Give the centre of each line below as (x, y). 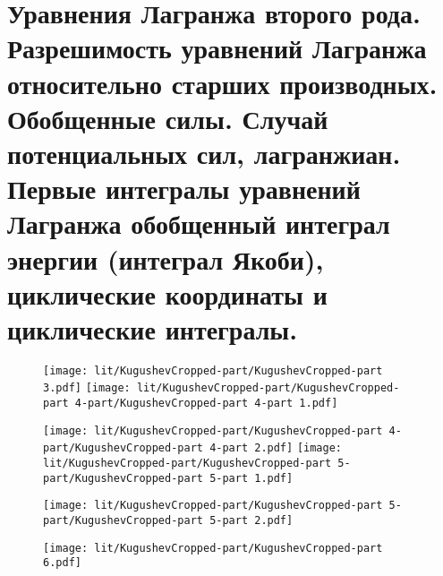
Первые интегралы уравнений (184, 189)
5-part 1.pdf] (251, 478)
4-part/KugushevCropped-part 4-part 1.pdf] (206, 404)
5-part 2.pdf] (251, 521)
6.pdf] (62, 563)
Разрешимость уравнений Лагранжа (217, 48)
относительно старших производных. (222, 83)
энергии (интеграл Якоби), (166, 258)
